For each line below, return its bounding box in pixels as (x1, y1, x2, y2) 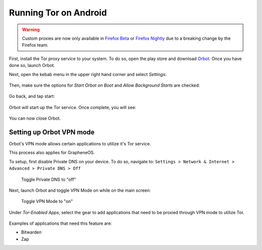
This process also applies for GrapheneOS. (9, 150, 95, 156)
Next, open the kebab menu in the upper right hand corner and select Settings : (9, 71, 167, 77)
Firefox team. (22, 42, 49, 48)
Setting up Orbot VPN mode (9, 128, 95, 136)
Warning (22, 27, 40, 32)
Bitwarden (21, 229, 42, 235)
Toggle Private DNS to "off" (21, 176, 76, 182)
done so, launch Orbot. (9, 62, 55, 68)
